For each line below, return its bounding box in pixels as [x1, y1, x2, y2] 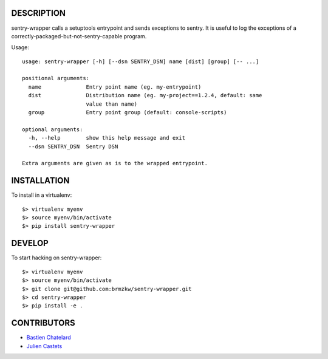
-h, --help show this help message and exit [28, 134, 185, 142]
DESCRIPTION [11, 8, 66, 18]
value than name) [86, 100, 138, 108]
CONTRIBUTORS [11, 318, 75, 328]
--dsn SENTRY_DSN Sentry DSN [28, 143, 118, 150]
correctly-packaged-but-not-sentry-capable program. [11, 32, 147, 39]
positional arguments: [22, 75, 90, 82]
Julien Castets [26, 342, 63, 349]
